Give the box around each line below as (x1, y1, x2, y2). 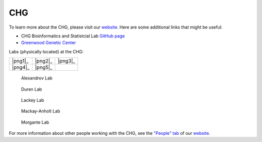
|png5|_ (34, 64, 53, 71)
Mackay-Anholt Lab (21, 108, 61, 114)
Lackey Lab (21, 97, 45, 103)
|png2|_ (34, 58, 53, 64)
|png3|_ (57, 58, 75, 64)
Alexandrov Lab (21, 75, 53, 81)
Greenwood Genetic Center (21, 40, 76, 46)
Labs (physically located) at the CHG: (9, 48, 84, 54)
